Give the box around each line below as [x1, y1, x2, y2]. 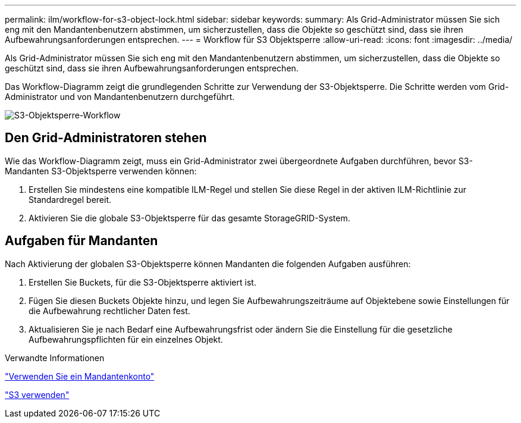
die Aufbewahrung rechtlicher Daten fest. [29, 305, 190, 316]
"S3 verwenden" [5, 389, 70, 400]
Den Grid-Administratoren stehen [5, 130, 207, 146]
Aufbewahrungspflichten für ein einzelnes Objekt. [29, 334, 223, 344]
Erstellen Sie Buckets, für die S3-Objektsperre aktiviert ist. [29, 277, 256, 287]
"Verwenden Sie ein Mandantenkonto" [5, 371, 155, 381]
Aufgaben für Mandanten [5, 233, 158, 249]
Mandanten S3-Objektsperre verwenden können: [5, 165, 197, 176]
